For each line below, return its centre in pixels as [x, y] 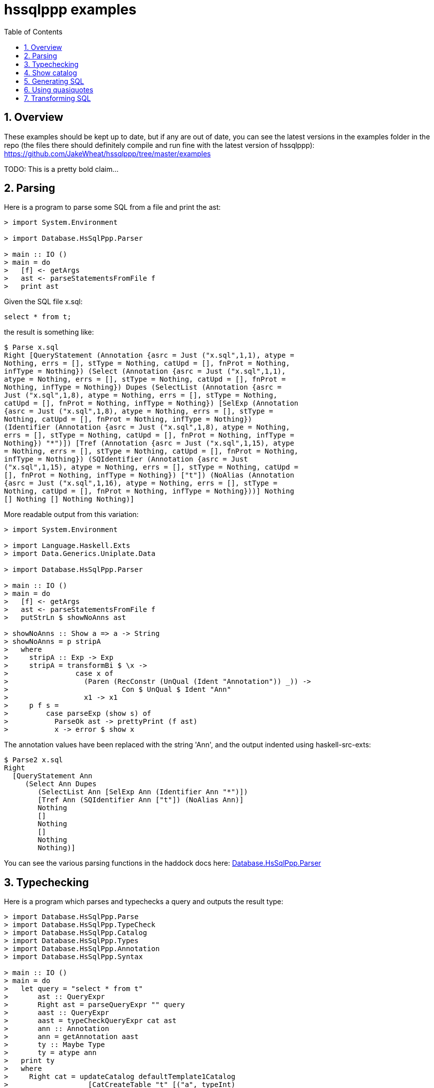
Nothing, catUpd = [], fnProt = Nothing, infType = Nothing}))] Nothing [149, 491]
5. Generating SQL [54, 81]
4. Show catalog [51, 72]
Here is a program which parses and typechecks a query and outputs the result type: [144, 902]
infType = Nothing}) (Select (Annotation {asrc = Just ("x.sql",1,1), [145, 371]
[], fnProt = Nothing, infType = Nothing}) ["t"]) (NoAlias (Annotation [149, 475]
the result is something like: [49, 332]
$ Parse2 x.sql [34, 760]
